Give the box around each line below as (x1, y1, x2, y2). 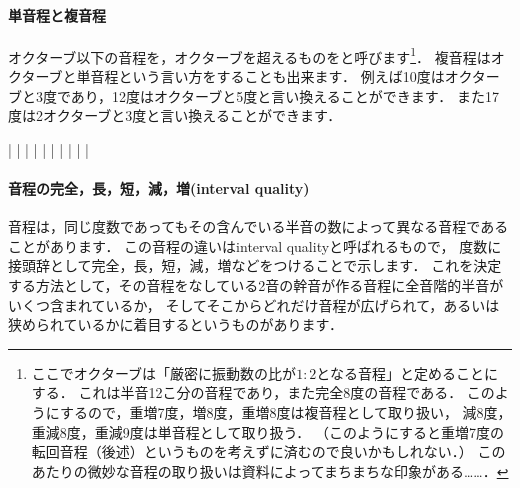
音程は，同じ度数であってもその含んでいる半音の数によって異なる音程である (8, 216, 509, 237)
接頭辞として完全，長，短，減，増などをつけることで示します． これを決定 (8, 255, 502, 276)
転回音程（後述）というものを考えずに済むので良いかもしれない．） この (31, 441, 506, 462)
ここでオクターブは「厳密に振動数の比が (31, 362, 297, 383)
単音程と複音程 (8, 4, 106, 25)
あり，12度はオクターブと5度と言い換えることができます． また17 (70, 85, 499, 106)
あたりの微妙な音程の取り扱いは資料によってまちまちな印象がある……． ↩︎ (31, 460, 509, 481)
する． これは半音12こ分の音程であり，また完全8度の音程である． (31, 382, 463, 403)
